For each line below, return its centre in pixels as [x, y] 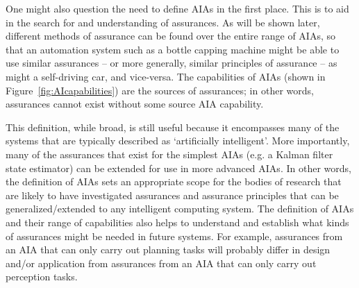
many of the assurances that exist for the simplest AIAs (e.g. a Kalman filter [169, 154]
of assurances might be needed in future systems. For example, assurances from [174, 236]
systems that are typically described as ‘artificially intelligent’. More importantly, [178, 141]
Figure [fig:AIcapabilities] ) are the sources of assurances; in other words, [160, 90]
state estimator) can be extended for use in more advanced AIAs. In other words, [178, 168]
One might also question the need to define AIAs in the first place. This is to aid [177, 8]
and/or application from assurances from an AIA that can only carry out [161, 263]
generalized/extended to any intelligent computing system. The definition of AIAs [180, 209]
